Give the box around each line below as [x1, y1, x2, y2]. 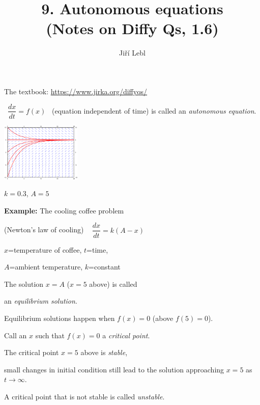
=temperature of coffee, [8, 244, 82, 255]
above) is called [89, 278, 137, 289]
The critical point [4, 347, 59, 358]
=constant [89, 261, 121, 272]
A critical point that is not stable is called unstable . [4, 391, 165, 401]
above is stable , [80, 347, 128, 358]
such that [35, 330, 65, 340]
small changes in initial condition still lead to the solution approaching [4, 364, 224, 374]
